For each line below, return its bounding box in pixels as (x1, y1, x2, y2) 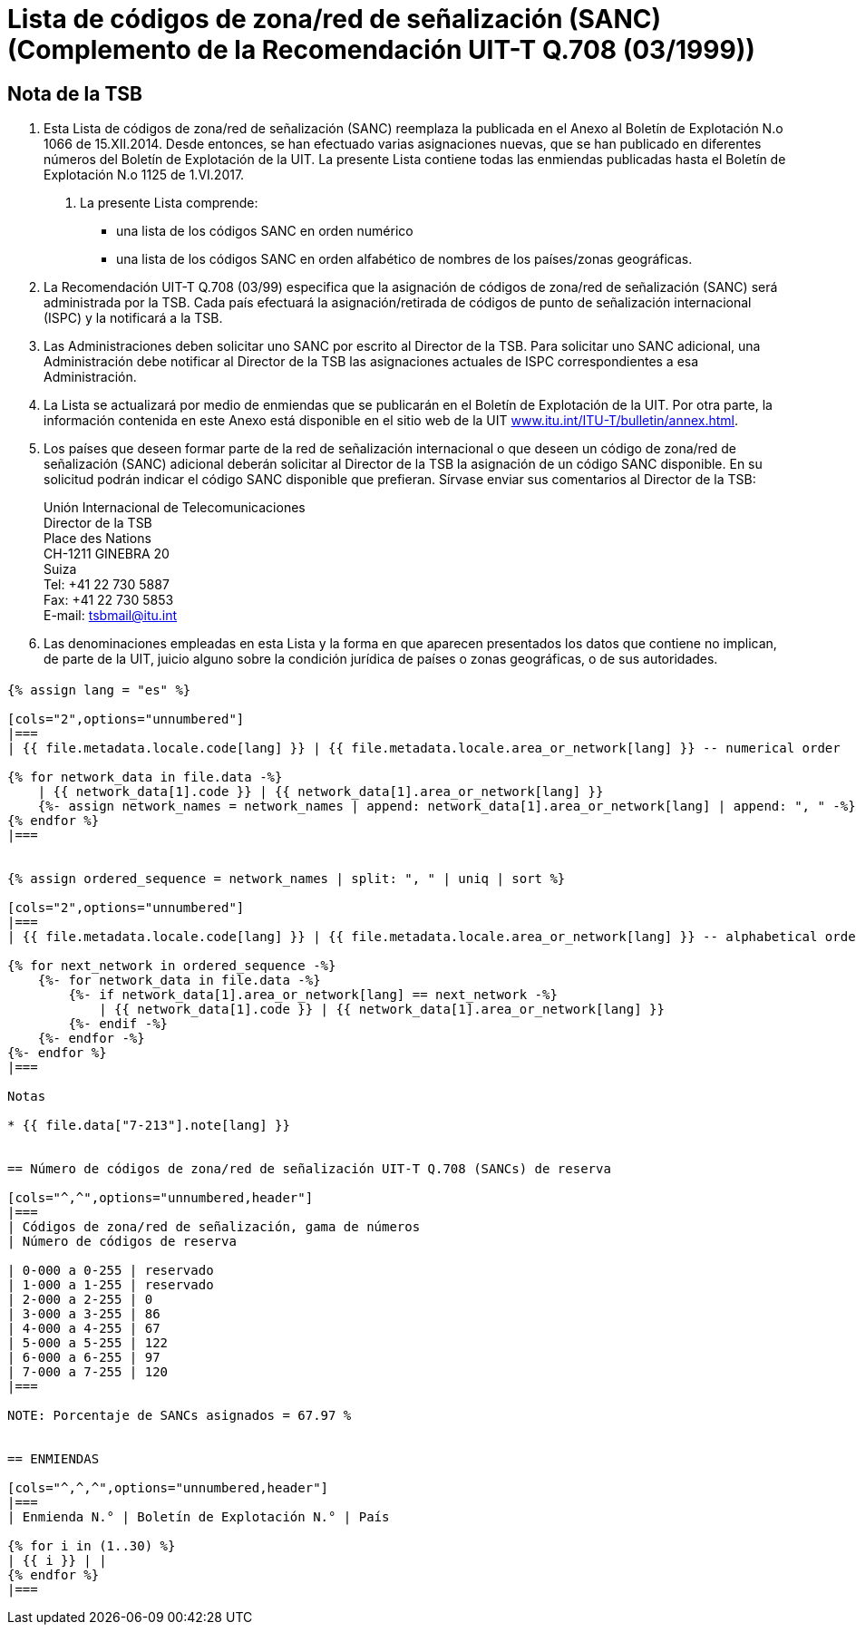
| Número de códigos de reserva (7, 1233, 237, 1248)
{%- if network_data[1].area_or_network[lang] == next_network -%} (68, 986, 558, 1002)
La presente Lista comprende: (80, 195, 258, 211)
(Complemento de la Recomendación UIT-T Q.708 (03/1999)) (7, 34, 755, 65)
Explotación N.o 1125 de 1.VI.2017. (44, 167, 245, 183)
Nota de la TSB (7, 82, 142, 105)
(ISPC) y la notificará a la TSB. (44, 310, 223, 326)
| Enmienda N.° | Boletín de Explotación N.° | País (7, 1509, 390, 1524)
